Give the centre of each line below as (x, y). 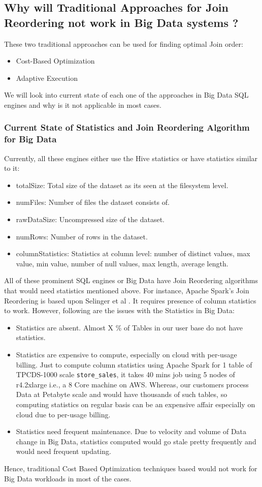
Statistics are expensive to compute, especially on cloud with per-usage (126, 355)
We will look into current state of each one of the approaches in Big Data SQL (126, 95)
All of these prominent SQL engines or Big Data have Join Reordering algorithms (131, 280)
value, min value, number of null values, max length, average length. (122, 263)
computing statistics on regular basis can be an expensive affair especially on (136, 404)
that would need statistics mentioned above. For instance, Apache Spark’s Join (127, 291)
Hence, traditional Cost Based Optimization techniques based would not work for (131, 468)
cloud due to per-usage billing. (63, 414)
